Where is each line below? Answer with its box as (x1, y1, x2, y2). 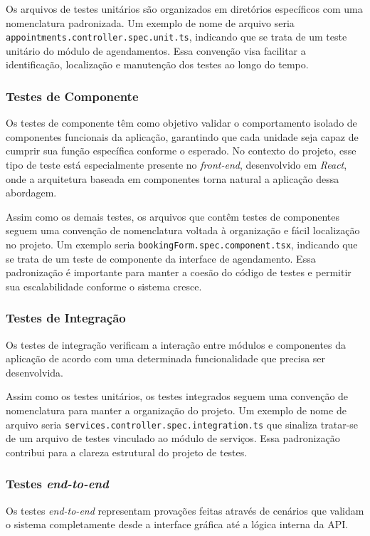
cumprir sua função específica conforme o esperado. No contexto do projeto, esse (6, 143, 356, 158)
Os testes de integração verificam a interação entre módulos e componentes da (6, 337, 347, 352)
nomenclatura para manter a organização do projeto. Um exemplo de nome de (6, 403, 347, 418)
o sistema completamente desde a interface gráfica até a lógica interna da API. (6, 517, 349, 532)
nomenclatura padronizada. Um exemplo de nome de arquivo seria (6, 15, 295, 30)
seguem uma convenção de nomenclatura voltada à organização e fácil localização (6, 223, 360, 238)
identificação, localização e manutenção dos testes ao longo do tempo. (6, 57, 309, 72)
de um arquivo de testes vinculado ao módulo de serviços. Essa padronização (6, 431, 340, 446)
